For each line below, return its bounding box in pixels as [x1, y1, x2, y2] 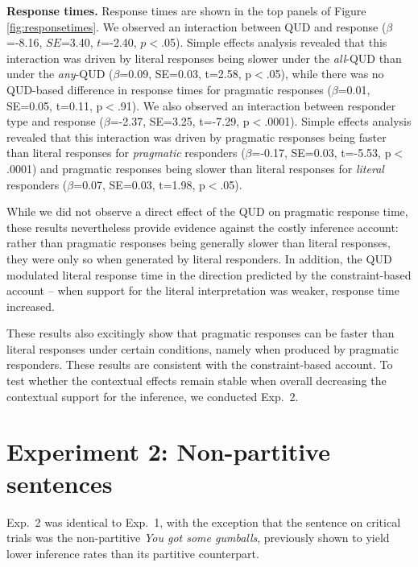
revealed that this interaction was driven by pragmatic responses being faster [6, 128, 387, 145]
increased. [6, 297, 56, 314]
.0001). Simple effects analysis [264, 113, 412, 130]
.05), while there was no [266, 65, 384, 82]
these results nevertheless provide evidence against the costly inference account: [6, 218, 399, 235]
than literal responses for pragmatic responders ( [6, 144, 246, 161]
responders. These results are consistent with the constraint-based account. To [6, 356, 393, 373]
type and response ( [6, 113, 104, 130]
